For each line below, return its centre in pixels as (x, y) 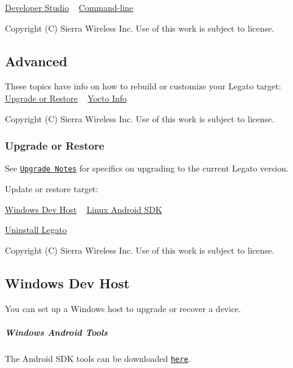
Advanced (36, 61)
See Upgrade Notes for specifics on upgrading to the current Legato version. (147, 168)
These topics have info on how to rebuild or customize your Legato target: (143, 86)
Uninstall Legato (36, 230)
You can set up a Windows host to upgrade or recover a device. (123, 308)
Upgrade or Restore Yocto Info (66, 98)
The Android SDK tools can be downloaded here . (98, 358)
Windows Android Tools (57, 332)
